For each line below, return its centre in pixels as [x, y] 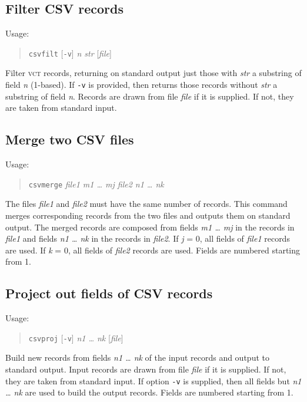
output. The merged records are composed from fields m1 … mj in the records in [150, 227]
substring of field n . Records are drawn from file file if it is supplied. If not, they [150, 96]
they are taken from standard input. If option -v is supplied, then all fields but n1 [153, 380]
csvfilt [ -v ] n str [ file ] [70, 53]
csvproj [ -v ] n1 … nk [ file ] [76, 337]
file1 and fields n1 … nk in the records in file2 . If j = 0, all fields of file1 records [148, 238]
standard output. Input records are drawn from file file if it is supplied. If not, [146, 369]
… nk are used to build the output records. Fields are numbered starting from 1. [149, 392]
